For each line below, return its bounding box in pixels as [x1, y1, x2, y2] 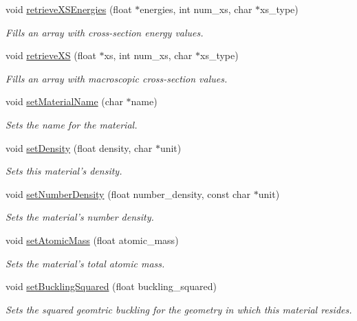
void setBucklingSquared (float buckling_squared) [6, 279, 217, 294]
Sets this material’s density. [6, 164, 122, 178]
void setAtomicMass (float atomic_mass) [6, 232, 179, 247]
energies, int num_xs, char [140, 2, 252, 16]
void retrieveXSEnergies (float [6, 2, 132, 16]
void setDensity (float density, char [6, 140, 153, 155]
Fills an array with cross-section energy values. [6, 25, 204, 39]
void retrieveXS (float [6, 48, 96, 63]
